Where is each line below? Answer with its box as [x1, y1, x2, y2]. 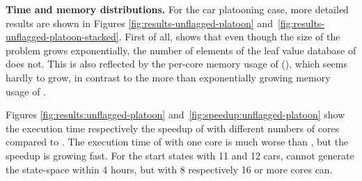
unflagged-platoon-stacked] [6, 29, 119, 44]
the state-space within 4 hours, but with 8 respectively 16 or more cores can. [6, 162, 333, 176]
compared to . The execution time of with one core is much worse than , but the [6, 134, 349, 149]
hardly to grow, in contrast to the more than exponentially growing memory [6, 70, 331, 84]
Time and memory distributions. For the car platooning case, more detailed [6, 2, 349, 16]
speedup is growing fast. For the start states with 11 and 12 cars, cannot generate [6, 148, 354, 162]
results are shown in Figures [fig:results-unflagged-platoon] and [6, 15, 273, 30]
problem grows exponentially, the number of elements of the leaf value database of [6, 42, 356, 57]
